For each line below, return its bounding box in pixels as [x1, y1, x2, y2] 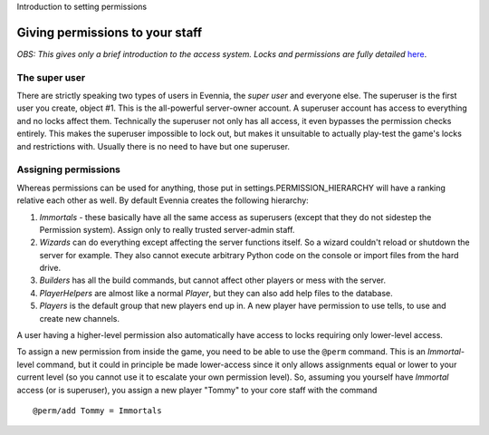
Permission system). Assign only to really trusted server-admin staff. [39, 224, 295, 235]
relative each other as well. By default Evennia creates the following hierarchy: [16, 195, 310, 206]
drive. [39, 263, 62, 274]
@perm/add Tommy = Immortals [33, 406, 162, 416]
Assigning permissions [16, 163, 121, 176]
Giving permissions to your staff [16, 24, 203, 40]
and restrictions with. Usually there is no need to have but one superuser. [16, 140, 290, 151]
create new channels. [39, 313, 120, 324]
